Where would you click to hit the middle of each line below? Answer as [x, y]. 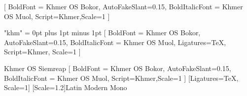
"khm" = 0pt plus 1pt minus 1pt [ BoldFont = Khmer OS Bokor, [102, 33]
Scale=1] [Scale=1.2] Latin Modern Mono [66, 87]
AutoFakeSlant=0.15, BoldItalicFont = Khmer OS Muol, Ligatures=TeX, [115, 42]
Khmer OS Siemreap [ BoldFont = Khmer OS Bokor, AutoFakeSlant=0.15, [118, 68]
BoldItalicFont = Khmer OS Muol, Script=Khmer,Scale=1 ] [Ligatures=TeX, [121, 78]
